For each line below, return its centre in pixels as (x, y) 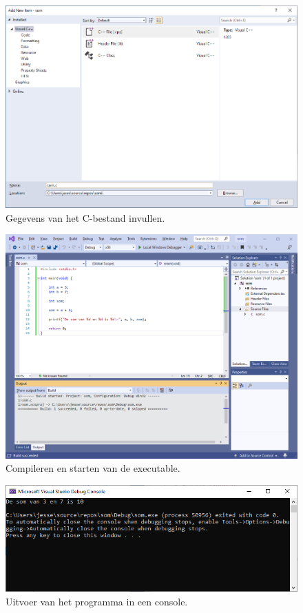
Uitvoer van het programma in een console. (97, 601)
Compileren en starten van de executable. (93, 468)
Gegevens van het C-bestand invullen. (85, 217)
